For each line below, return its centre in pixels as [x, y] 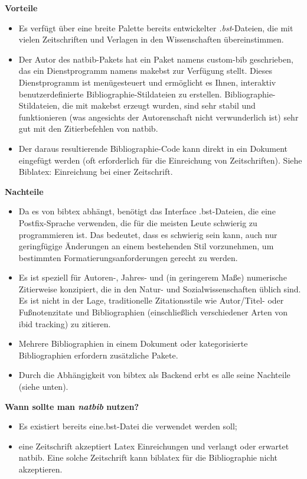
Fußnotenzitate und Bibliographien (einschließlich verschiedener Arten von [153, 312]
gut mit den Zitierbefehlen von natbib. [88, 128]
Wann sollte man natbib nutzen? [72, 406]
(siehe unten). [43, 387]
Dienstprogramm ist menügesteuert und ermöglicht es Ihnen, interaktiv [147, 82]
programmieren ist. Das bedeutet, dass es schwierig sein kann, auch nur [148, 234]
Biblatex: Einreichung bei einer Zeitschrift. [96, 172]
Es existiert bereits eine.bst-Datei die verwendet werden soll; [128, 426]
